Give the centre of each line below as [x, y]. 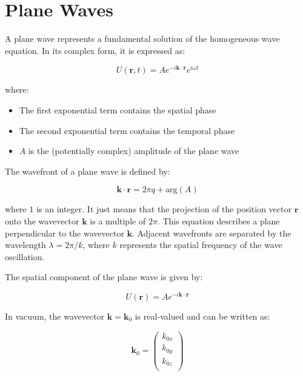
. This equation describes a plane [218, 220]
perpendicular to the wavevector [65, 233]
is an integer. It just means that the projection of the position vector [164, 209]
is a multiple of [118, 220]
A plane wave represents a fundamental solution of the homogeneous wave [142, 39]
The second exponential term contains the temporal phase [127, 130]
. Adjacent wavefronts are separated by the [212, 233]
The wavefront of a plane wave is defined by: [88, 171]
